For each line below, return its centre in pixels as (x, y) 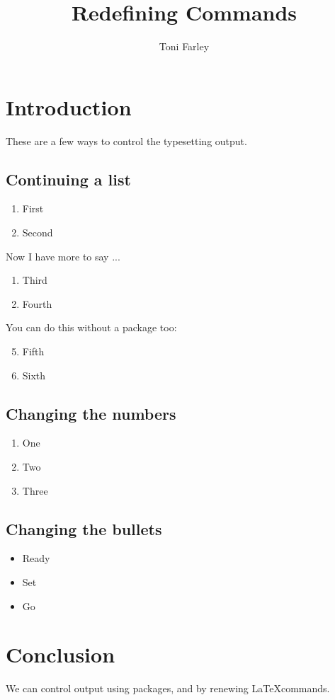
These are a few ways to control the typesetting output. (126, 140)
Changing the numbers (91, 413)
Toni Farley (184, 46)
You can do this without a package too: (91, 327)
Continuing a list (68, 179)
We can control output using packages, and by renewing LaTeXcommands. (168, 688)
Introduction (69, 107)
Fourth (37, 303)
